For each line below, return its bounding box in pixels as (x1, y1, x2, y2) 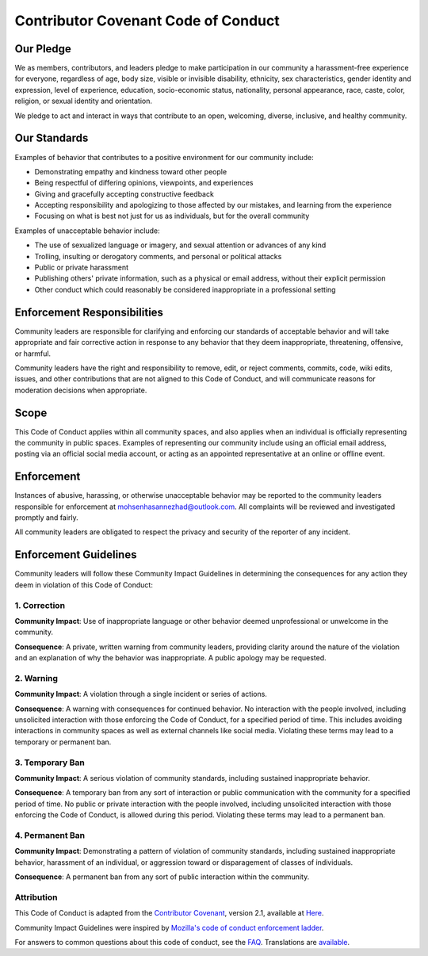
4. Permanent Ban (14, 829, 86, 840)
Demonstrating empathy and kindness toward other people (34, 166, 227, 176)
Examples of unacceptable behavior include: (14, 226, 160, 235)
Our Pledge (14, 42, 71, 55)
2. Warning (14, 672, 59, 683)
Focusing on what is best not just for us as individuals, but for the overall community (34, 211, 310, 221)
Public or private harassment (34, 262, 129, 273)
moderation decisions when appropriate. (14, 385, 147, 395)
